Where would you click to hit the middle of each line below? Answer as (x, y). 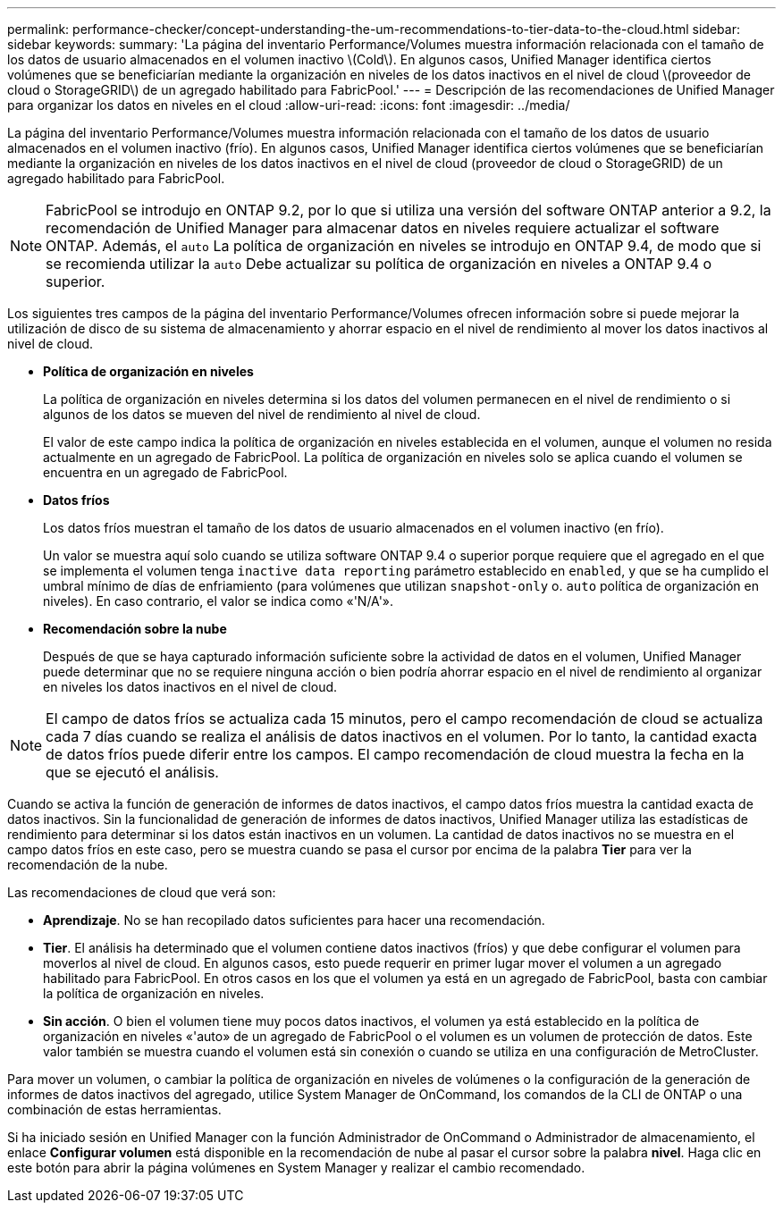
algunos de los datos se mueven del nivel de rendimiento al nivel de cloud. (262, 414)
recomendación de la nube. (88, 865)
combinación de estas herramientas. (114, 1109)
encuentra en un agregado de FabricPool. (165, 472)
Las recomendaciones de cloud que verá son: (142, 892)
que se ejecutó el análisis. (132, 772)
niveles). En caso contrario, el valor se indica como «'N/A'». (219, 601)
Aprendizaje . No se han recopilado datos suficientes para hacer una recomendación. (294, 920)
